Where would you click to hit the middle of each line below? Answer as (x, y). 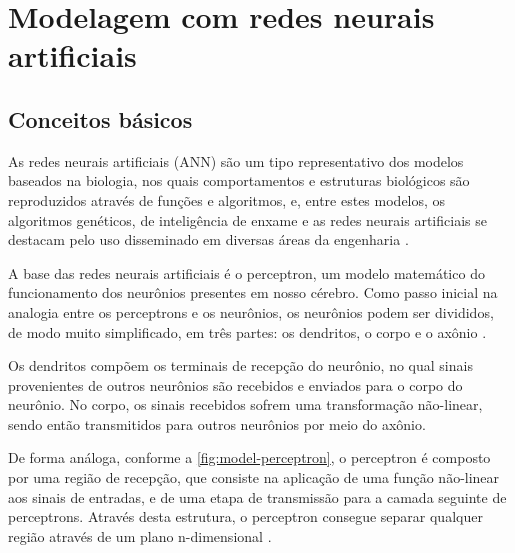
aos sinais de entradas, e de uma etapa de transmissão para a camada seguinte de (257, 496)
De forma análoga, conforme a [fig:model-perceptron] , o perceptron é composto (249, 457)
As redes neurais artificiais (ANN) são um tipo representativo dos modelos (236, 160)
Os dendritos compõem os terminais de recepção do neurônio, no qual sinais (240, 365)
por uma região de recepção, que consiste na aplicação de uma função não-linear (254, 477)
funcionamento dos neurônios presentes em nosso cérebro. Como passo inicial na (253, 292)
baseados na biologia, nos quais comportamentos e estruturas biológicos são (239, 180)
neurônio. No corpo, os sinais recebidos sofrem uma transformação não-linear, (245, 404)
